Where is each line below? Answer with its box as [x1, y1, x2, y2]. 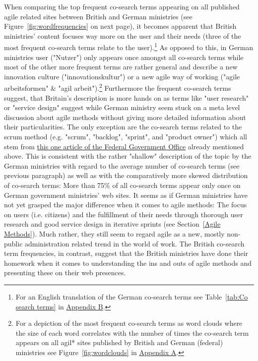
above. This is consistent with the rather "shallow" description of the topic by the [4, 151, 252, 161]
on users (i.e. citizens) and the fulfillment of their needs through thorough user [4, 209, 243, 219]
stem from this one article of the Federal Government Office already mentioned [4, 141, 244, 151]
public [4, 238, 23, 248]
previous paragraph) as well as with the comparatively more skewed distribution [4, 170, 248, 180]
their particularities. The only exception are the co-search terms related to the [4, 121, 242, 132]
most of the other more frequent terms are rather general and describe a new [4, 61, 238, 72]
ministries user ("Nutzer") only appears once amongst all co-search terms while [4, 52, 244, 62]
